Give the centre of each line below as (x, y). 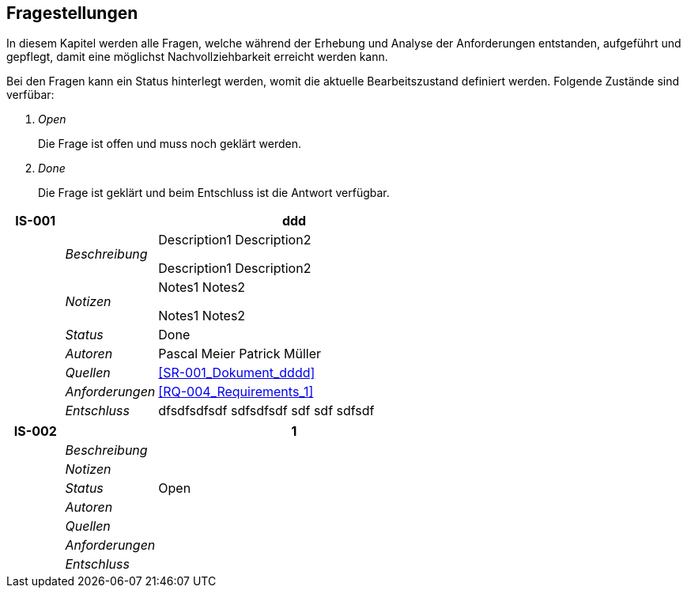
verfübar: (30, 95)
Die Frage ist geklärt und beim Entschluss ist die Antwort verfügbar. (214, 193)
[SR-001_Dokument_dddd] (237, 373)
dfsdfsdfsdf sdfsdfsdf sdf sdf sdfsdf (266, 411)
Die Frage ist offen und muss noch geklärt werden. (170, 144)
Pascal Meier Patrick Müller (240, 354)
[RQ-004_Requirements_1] (236, 392)
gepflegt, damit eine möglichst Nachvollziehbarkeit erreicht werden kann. (197, 57)
